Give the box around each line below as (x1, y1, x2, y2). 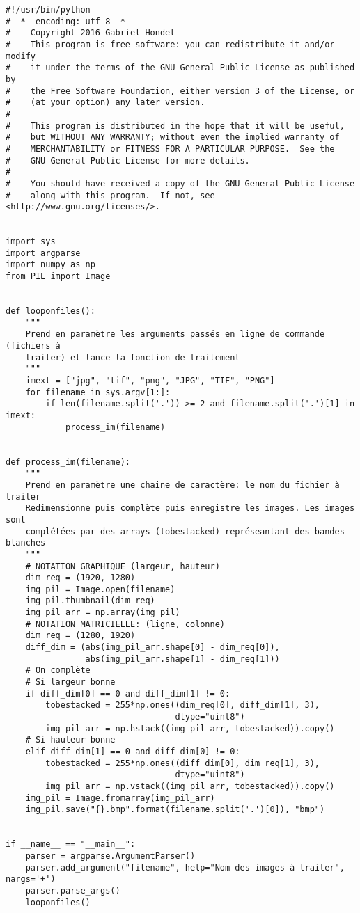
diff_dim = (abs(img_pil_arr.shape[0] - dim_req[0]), (25, 642, 280, 653)
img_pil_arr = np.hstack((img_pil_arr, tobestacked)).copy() (45, 723, 335, 733)
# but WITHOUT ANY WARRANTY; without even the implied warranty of (6, 132, 340, 143)
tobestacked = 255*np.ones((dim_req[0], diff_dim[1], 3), (45, 700, 320, 710)
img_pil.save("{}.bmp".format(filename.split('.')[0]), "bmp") (25, 804, 325, 815)
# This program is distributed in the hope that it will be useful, (6, 120, 345, 131)
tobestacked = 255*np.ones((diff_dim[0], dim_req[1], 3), (45, 758, 320, 768)
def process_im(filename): (6, 456, 130, 467)
